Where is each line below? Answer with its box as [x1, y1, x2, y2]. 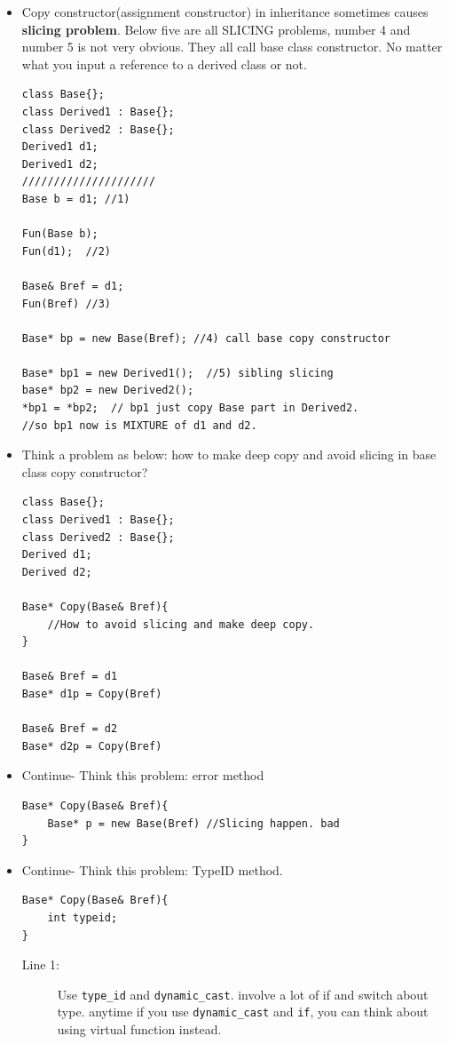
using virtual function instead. [57, 1020, 222, 1038]
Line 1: [21, 955, 59, 974]
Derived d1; [21, 548, 92, 562]
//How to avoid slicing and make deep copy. [47, 618, 315, 631]
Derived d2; [21, 565, 92, 578]
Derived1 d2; [21, 157, 98, 171]
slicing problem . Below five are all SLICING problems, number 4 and [21, 20, 411, 38]
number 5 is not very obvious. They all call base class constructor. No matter [21, 37, 443, 56]
